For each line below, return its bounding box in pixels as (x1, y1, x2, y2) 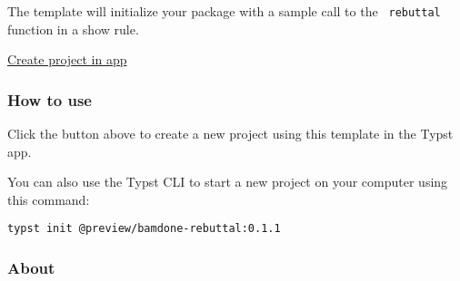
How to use (7, 88, 92, 111)
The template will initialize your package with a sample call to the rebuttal (7, 2, 441, 20)
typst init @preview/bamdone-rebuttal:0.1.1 (7, 222, 281, 236)
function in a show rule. (7, 19, 139, 38)
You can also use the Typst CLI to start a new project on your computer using (7, 172, 448, 191)
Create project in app (7, 50, 127, 69)
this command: (7, 189, 90, 208)
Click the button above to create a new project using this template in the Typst (7, 124, 454, 143)
